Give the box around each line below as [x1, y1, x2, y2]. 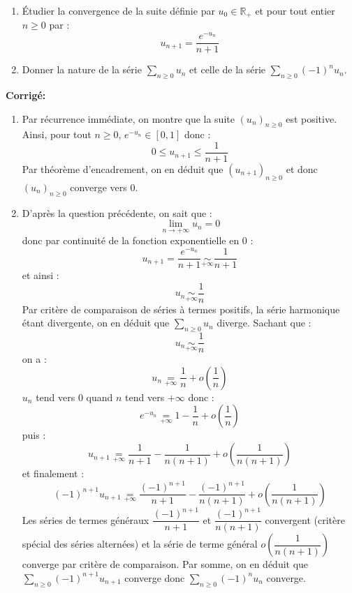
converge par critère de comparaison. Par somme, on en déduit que [22, 557, 309, 571]
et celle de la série [189, 62, 266, 77]
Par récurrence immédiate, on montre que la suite [22, 111, 235, 126]
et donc [286, 162, 318, 177]
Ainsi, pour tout [22, 127, 91, 142]
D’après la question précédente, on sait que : [22, 205, 212, 220]
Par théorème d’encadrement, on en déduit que [22, 162, 223, 177]
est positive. [286, 111, 337, 126]
